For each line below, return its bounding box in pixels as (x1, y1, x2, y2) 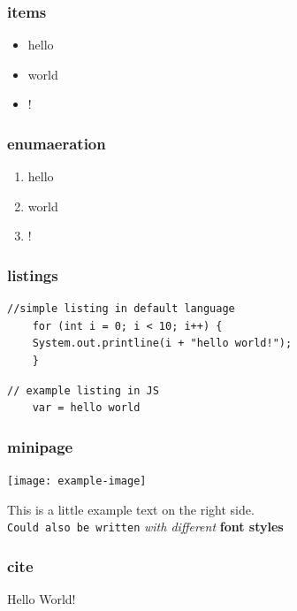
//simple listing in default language (7, 302, 235, 316)
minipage (7, 435, 73, 457)
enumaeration (7, 132, 106, 154)
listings (7, 263, 58, 286)
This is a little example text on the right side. (7, 500, 255, 518)
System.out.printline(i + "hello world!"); (32, 337, 293, 350)
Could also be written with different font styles (7, 517, 284, 536)
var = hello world (32, 401, 141, 415)
